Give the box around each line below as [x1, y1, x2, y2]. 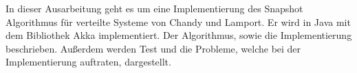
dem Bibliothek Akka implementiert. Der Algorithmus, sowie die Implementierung [6, 28, 352, 42]
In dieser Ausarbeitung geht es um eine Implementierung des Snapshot [6, 1, 303, 15]
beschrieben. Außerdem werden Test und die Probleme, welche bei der [6, 41, 301, 55]
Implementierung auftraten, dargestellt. [6, 55, 171, 69]
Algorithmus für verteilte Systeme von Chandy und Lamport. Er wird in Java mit [6, 14, 351, 29]
